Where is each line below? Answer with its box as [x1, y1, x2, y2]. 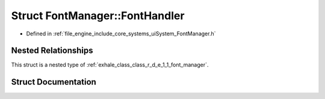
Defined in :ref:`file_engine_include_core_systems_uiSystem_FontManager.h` [26, 30, 216, 37]
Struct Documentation [11, 77, 96, 87]
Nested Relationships [11, 46, 93, 56]
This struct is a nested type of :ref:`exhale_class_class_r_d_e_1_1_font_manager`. [11, 61, 209, 68]
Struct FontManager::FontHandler [11, 9, 185, 22]
